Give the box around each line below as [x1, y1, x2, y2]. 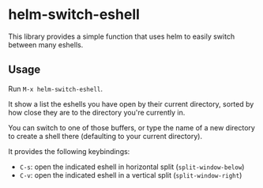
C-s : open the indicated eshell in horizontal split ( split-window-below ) [19, 162, 245, 171]
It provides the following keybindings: [8, 146, 130, 156]
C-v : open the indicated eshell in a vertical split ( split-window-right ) [19, 170, 242, 179]
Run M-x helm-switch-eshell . [8, 84, 103, 93]
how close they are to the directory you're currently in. [8, 107, 186, 117]
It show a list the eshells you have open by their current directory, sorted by [8, 99, 254, 108]
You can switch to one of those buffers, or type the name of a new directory [8, 122, 255, 132]
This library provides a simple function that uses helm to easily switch [8, 32, 235, 41]
